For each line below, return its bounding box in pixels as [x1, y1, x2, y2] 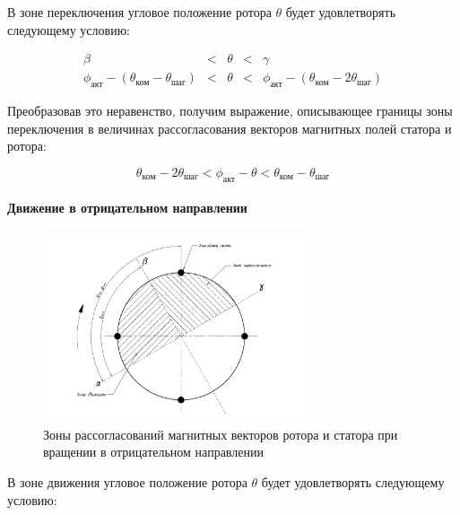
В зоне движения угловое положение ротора [7, 472, 247, 491]
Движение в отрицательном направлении [7, 198, 247, 217]
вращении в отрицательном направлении [43, 442, 264, 461]
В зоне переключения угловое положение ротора [7, 3, 272, 21]
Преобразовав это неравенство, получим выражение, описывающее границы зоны [7, 101, 453, 120]
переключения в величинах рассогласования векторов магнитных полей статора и [7, 118, 452, 137]
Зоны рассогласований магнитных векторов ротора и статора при [43, 424, 398, 443]
